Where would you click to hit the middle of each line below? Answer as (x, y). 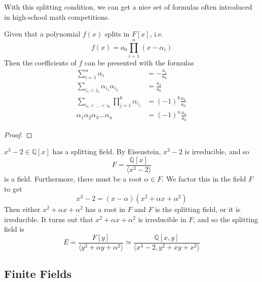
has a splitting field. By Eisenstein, (107, 151)
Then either (22, 209)
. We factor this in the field (204, 178)
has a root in (105, 209)
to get (13, 188)
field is (14, 229)
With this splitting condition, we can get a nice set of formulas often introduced (128, 7)
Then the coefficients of (40, 62)
